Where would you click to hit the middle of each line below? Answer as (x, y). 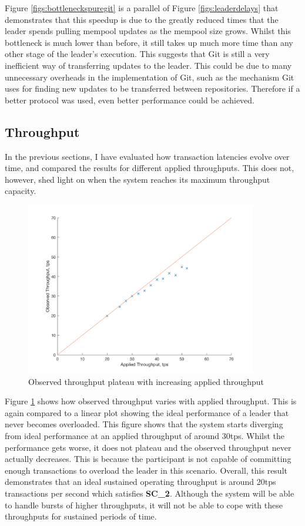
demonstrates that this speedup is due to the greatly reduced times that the (142, 19)
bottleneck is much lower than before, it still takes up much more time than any (149, 42)
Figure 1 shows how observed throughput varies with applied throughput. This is (151, 401)
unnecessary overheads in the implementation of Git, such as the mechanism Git (150, 77)
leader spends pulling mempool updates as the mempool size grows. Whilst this (148, 31)
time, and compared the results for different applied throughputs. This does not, (150, 168)
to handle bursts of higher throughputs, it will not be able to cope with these (144, 505)
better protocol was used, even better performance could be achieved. (130, 100)
